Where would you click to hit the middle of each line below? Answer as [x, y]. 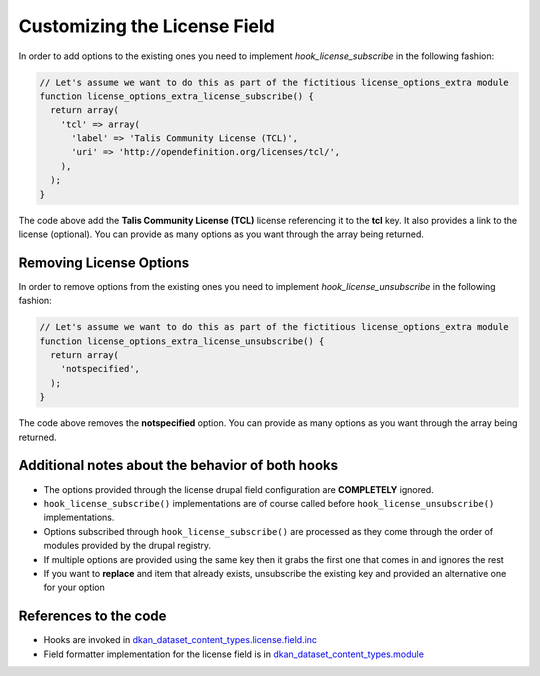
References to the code [92, 616]
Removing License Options [104, 262]
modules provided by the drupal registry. [127, 546]
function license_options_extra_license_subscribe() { [176, 96]
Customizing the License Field [146, 26]
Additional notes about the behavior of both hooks [178, 465]
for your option [74, 587]
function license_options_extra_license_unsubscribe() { [182, 341]
